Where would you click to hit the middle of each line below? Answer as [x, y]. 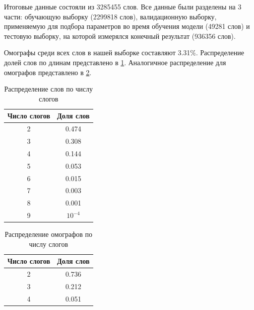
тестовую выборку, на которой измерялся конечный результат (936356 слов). [120, 36]
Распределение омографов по [49, 234]
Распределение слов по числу [49, 89]
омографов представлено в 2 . [48, 72]
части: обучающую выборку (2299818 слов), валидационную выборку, [110, 16]
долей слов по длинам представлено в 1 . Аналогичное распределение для [115, 62]
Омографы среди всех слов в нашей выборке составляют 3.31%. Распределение [124, 52]
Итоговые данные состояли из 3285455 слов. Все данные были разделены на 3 [123, 6]
